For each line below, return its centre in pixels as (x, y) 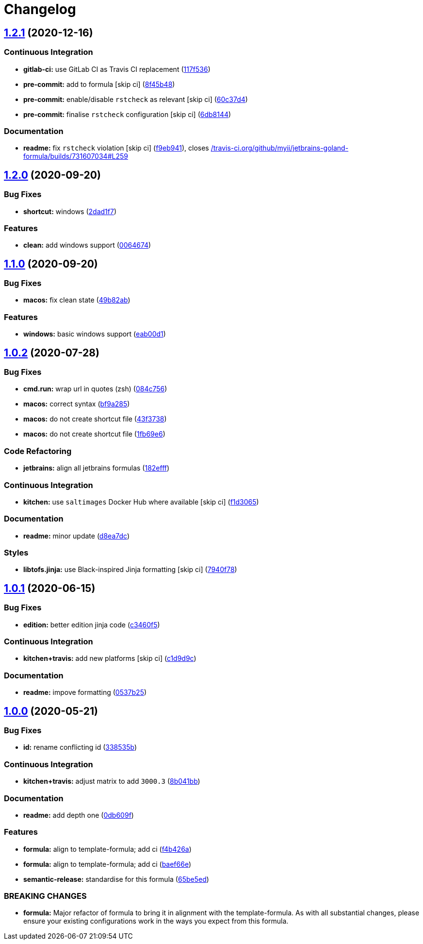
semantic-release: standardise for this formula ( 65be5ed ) (116, 879)
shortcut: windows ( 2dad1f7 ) (70, 211)
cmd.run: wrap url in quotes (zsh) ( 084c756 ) (95, 389)
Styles (16, 553)
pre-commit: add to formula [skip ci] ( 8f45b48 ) (99, 84)
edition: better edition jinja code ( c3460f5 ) (92, 624)
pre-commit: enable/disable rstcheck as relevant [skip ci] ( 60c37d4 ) (136, 99)
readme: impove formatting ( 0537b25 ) (85, 692)
